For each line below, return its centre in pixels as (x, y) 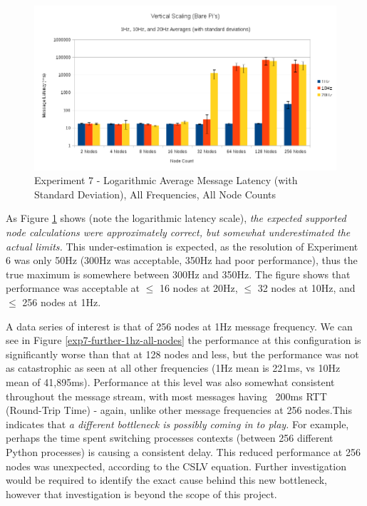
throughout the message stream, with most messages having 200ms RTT (166, 396)
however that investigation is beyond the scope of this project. (141, 494)
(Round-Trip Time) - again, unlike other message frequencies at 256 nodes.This (179, 410)
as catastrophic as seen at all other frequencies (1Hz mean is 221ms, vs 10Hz (173, 368)
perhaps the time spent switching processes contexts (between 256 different (170, 438)
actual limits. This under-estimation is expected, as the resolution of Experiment (182, 246)
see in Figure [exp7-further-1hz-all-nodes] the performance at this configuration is (183, 340)
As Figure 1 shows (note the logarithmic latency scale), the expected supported (176, 218)
